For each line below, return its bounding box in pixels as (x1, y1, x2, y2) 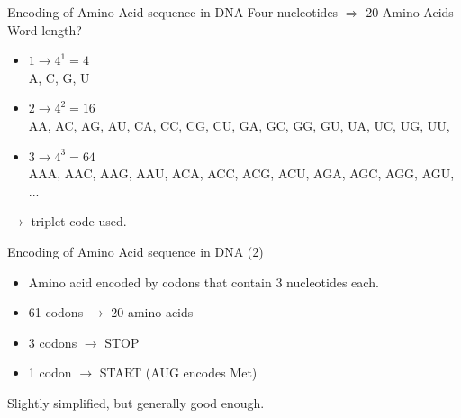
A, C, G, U (28, 68, 90, 86)
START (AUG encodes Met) (99, 363, 258, 382)
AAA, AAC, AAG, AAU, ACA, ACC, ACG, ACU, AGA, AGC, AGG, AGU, (28, 164, 455, 183)
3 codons (28, 332, 77, 351)
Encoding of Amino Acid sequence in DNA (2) (7, 241, 264, 260)
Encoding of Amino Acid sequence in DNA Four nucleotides (7, 3, 339, 21)
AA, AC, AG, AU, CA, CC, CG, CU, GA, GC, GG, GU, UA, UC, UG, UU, (28, 115, 450, 134)
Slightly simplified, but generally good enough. (7, 393, 265, 412)
